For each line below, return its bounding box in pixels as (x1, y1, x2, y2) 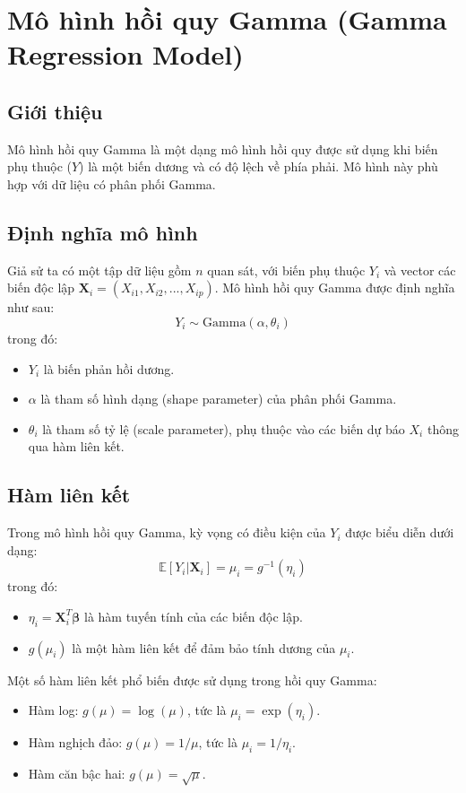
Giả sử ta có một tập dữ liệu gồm (7, 260, 192, 279)
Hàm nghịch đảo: (28, 733, 123, 752)
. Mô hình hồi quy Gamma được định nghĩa (214, 278, 455, 297)
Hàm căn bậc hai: (28, 764, 125, 783)
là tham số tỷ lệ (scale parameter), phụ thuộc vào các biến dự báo (42, 419, 405, 438)
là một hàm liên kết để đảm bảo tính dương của (72, 638, 336, 657)
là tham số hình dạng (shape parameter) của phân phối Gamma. (40, 389, 397, 408)
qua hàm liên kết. (28, 437, 125, 456)
